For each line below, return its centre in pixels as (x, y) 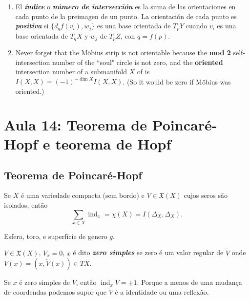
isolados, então (26, 204)
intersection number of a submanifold (71, 72)
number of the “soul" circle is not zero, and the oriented (137, 62)
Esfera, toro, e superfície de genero (56, 236)
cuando (197, 26)
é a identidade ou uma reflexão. (162, 292)
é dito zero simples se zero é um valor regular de (148, 252)
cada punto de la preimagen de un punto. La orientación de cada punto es (126, 16)
